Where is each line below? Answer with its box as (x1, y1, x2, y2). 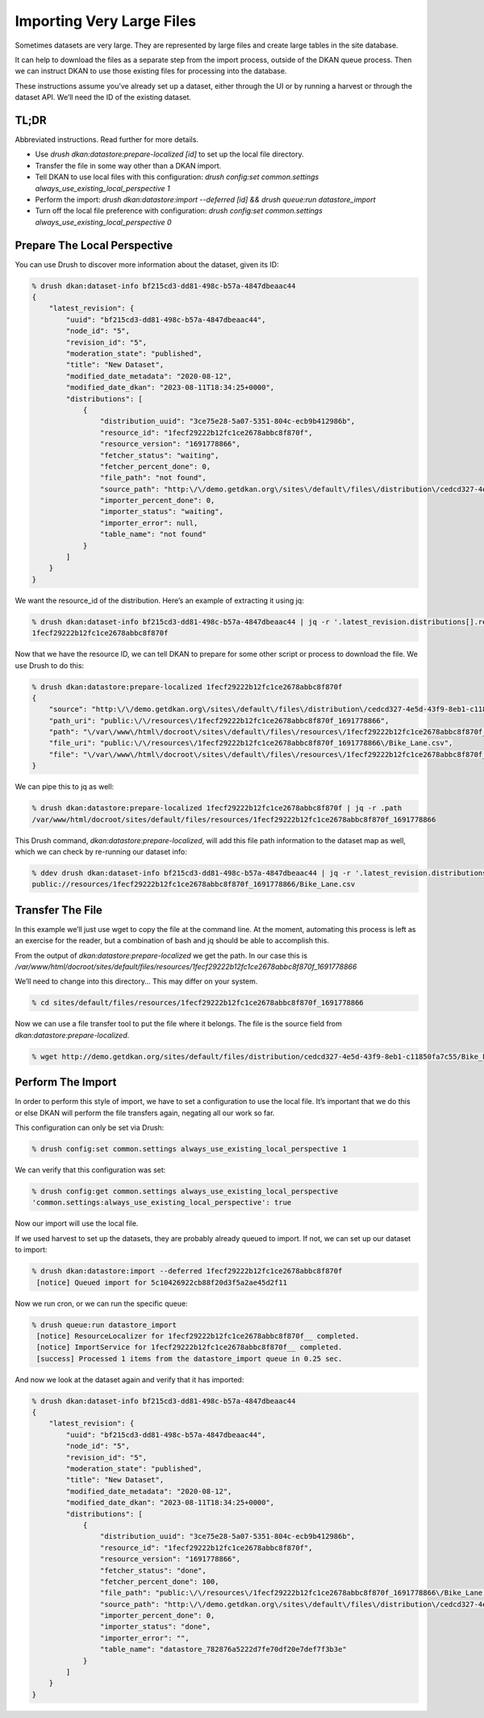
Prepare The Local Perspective (15, 238, 173, 252)
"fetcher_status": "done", (99, 1565, 207, 1575)
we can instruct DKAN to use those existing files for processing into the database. (15, 66, 287, 76)
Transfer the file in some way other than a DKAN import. (35, 161, 222, 170)
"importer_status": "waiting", (99, 507, 223, 516)
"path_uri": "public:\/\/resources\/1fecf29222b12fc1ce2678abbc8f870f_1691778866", (48, 716, 390, 725)
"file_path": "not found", (99, 473, 207, 483)
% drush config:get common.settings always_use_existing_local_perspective (31, 1187, 339, 1196)
